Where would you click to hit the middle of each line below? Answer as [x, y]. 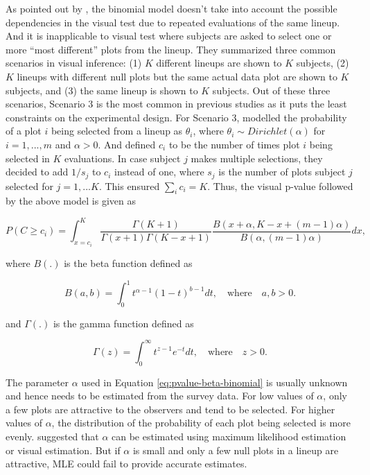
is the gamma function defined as [123, 323]
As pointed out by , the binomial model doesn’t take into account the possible [171, 8]
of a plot [24, 131]
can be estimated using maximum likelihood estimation [229, 437]
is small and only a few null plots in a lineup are [236, 450]
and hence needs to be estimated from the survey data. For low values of [160, 396]
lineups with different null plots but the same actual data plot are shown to [177, 76]
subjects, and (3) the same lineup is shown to [102, 90]
